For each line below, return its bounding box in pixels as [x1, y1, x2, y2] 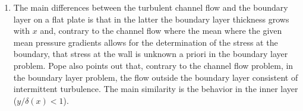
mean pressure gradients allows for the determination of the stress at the [13, 36, 278, 48]
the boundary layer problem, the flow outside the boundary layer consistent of [13, 71, 298, 83]
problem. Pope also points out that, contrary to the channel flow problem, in [13, 59, 293, 71]
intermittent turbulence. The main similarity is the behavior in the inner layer [13, 83, 298, 95]
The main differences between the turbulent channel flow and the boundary [13, 1, 288, 13]
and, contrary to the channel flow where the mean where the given [40, 24, 282, 37]
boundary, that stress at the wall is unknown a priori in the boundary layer [13, 47, 288, 60]
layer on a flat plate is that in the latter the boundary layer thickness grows [13, 12, 289, 25]
